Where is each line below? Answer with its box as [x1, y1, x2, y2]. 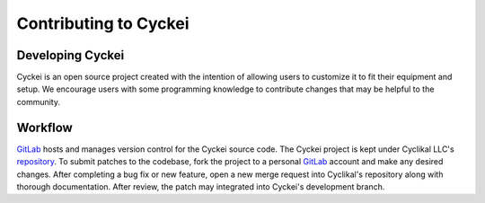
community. [16, 96, 60, 107]
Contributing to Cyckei [16, 13, 190, 33]
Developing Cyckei [16, 48, 125, 63]
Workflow [16, 119, 74, 135]
